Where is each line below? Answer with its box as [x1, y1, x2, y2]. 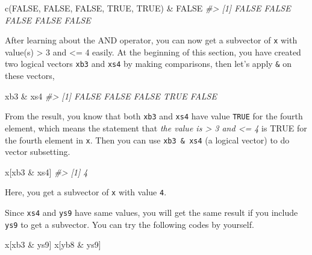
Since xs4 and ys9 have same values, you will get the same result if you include [5, 206, 298, 219]
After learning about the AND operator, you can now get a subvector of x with [5, 34, 298, 46]
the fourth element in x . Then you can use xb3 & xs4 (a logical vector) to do [5, 133, 290, 146]
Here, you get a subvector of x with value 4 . [5, 186, 167, 198]
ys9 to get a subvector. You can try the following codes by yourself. [5, 218, 254, 230]
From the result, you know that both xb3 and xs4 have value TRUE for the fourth [5, 110, 303, 122]
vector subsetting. [5, 145, 70, 158]
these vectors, [5, 69, 55, 82]
